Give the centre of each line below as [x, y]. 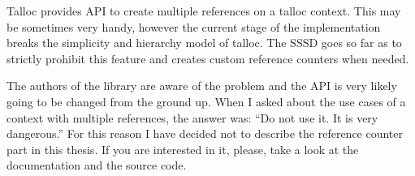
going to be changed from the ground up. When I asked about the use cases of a [206, 101]
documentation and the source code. [97, 165]
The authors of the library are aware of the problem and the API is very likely [202, 86]
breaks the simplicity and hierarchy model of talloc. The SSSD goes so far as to [204, 43]
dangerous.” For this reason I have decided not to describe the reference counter [205, 133]
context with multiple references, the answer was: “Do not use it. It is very [192, 117]
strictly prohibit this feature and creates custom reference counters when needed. [208, 58]
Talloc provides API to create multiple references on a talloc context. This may [204, 11]
